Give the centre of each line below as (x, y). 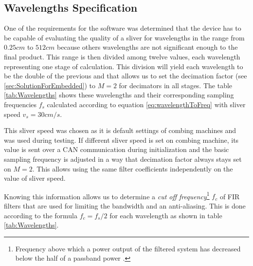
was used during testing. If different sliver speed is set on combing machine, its (121, 140)
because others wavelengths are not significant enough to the (147, 47)
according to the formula (41, 215)
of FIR (230, 196)
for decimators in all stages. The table (176, 85)
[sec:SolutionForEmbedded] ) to (50, 85)
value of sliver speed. (35, 178)
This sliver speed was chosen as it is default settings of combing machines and (120, 130)
